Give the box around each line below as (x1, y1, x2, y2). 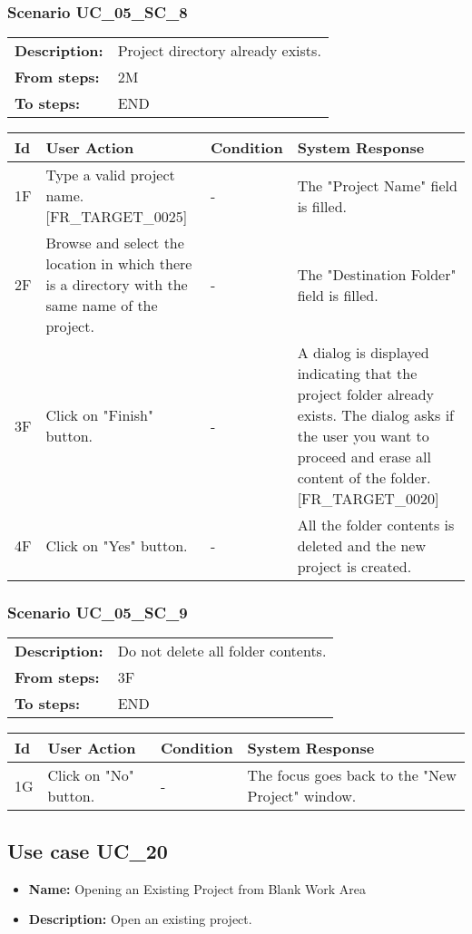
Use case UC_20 (7, 836, 168, 864)
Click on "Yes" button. (45, 535, 188, 557)
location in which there (45, 253, 192, 275)
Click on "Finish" (45, 404, 153, 426)
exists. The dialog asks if (297, 404, 455, 426)
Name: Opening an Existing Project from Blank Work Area (28, 879, 367, 898)
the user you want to (297, 425, 429, 447)
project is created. (297, 556, 412, 578)
